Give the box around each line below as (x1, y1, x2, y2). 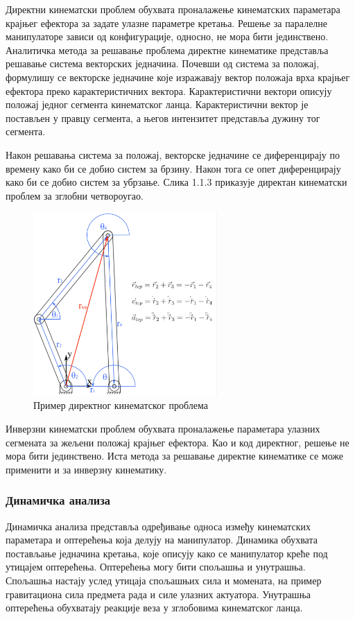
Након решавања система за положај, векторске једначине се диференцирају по (6, 147, 340, 162)
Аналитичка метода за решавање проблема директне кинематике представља (6, 42, 329, 57)
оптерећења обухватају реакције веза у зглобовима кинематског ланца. (6, 600, 303, 615)
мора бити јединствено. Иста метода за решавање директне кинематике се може (6, 448, 344, 463)
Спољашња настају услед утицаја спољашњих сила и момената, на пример (6, 573, 322, 588)
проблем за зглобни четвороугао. (6, 188, 144, 202)
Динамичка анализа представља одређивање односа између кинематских (6, 518, 311, 533)
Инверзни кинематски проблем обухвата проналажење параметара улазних (6, 421, 320, 436)
